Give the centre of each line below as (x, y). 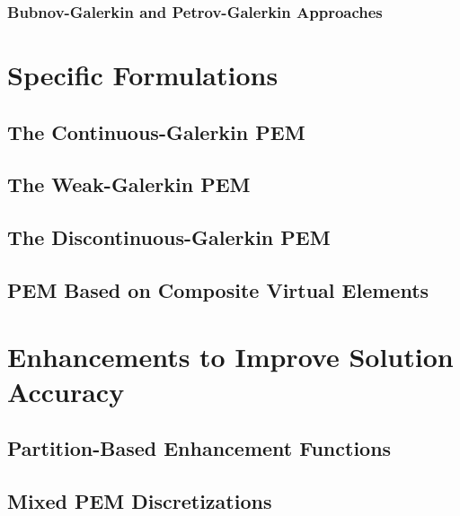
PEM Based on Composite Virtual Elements (218, 289)
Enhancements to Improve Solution (230, 356)
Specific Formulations (143, 75)
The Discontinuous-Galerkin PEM (169, 237)
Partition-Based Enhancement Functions (199, 448)
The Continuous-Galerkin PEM (156, 131)
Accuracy (66, 391)
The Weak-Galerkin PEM (129, 184)
